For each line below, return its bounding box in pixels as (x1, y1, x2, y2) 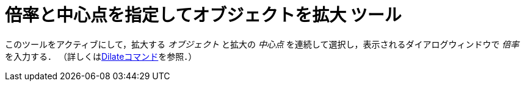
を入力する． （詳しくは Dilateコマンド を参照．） (5, 51, 197, 62)
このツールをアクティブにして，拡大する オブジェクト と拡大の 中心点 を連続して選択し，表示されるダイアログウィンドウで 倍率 (5, 38, 520, 49)
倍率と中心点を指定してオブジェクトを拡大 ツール (5, 5, 402, 26)
